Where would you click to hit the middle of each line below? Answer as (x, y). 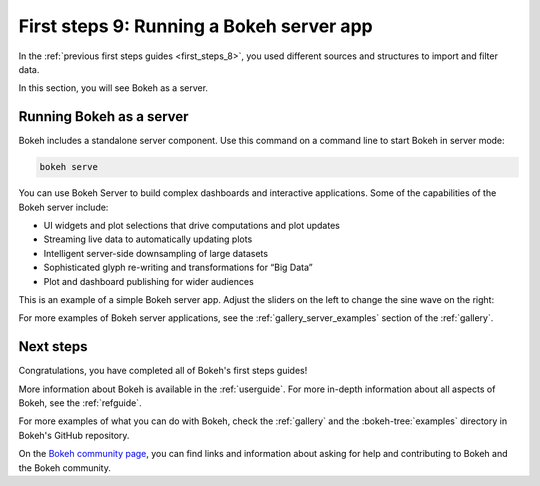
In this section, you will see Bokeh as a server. (113, 88)
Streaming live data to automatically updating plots (148, 239)
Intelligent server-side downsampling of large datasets (156, 253)
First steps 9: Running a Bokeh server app (196, 26)
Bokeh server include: (63, 207)
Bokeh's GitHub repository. (74, 435)
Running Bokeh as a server (103, 116)
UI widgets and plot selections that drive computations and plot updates (191, 225)
